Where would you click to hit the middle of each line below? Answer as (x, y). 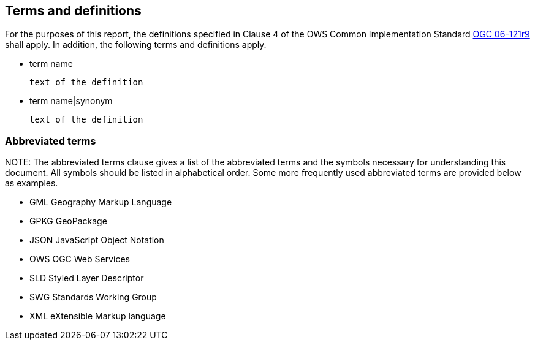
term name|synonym (71, 101)
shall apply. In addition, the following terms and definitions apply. (136, 45)
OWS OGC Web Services (80, 259)
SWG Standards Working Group (93, 297)
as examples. (32, 183)
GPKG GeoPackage (68, 221)
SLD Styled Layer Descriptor (87, 278)
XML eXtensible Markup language (98, 316)
